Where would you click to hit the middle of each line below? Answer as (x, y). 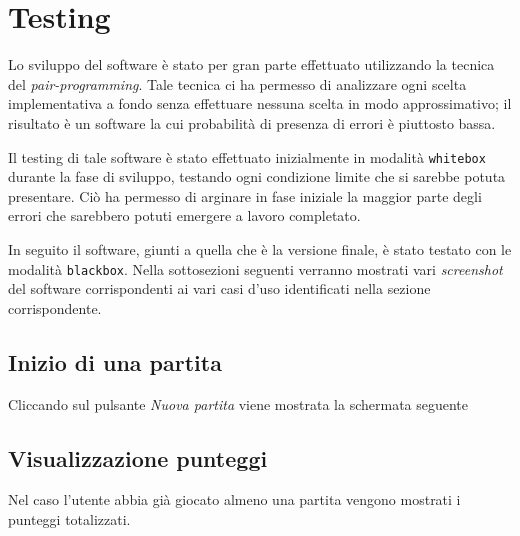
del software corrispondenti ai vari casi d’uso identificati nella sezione (219, 288)
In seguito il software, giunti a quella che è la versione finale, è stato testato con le (260, 248)
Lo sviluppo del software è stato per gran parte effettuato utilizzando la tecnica (251, 64)
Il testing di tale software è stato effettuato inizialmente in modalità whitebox (247, 156)
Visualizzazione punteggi (138, 457)
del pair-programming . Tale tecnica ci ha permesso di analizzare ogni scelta (237, 83)
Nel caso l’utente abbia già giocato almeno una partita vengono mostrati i (234, 499)
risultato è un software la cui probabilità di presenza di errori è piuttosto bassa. (252, 122)
